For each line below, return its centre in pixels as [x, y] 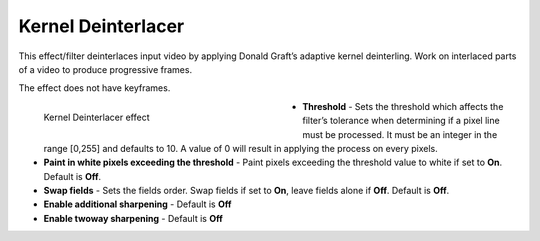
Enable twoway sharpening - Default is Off [133, 218]
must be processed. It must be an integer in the [400, 134]
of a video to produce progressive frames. [105, 69]
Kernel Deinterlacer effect [96, 117]
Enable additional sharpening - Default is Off [137, 204]
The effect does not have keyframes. [94, 88]
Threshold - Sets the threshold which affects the [403, 106]
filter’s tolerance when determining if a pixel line [401, 121]
